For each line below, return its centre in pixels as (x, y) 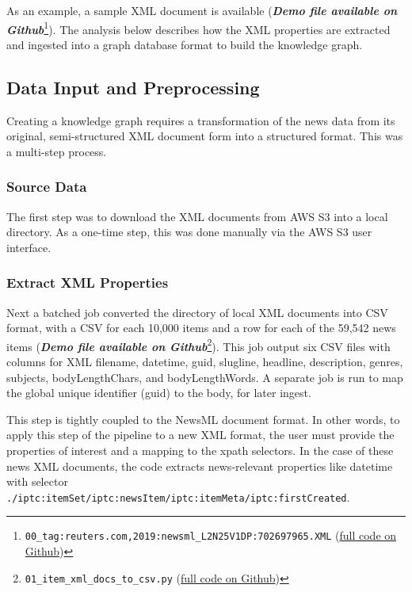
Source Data (47, 187)
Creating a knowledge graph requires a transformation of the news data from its (201, 120)
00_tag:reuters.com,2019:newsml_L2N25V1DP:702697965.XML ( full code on (211, 535)
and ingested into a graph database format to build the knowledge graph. (185, 44)
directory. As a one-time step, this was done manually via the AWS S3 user (189, 232)
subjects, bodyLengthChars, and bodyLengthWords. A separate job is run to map (205, 377)
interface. (29, 247)
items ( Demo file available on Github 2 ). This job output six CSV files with (198, 345)
